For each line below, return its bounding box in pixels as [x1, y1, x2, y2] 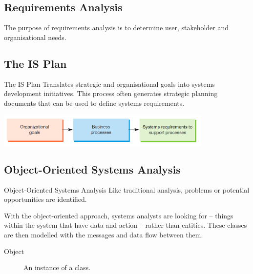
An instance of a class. [23, 262, 91, 273]
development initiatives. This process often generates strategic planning [4, 88, 218, 98]
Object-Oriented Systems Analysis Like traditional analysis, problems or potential [4, 184, 250, 195]
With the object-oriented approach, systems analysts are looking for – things [4, 210, 233, 220]
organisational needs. [4, 32, 66, 42]
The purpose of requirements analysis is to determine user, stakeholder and [4, 22, 229, 33]
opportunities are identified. [4, 194, 87, 204]
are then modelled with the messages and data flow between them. [4, 229, 203, 239]
